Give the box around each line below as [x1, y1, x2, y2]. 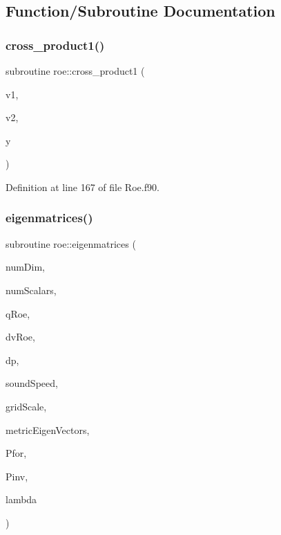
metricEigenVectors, [6, 422, 90, 437]
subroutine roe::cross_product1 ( [6, 64, 145, 78]
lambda [6, 492, 37, 507]
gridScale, [6, 399, 47, 413]
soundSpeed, [6, 376, 58, 390]
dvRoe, [6, 329, 35, 344]
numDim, [6, 260, 45, 274]
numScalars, [6, 282, 57, 297]
